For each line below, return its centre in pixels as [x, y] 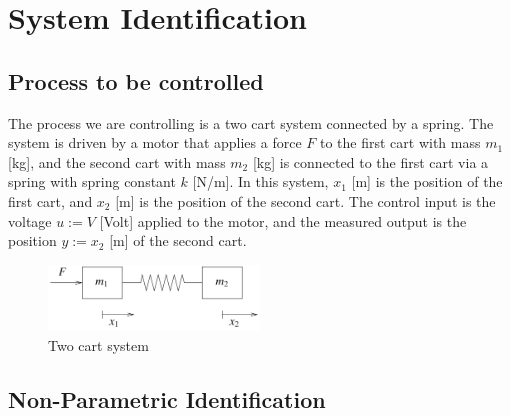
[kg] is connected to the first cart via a [370, 161]
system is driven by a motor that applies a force [155, 142]
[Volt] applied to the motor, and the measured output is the [283, 220]
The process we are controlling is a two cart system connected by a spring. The [251, 122]
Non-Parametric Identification [167, 398]
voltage [30, 220]
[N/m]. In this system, [260, 181]
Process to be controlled [136, 80]
